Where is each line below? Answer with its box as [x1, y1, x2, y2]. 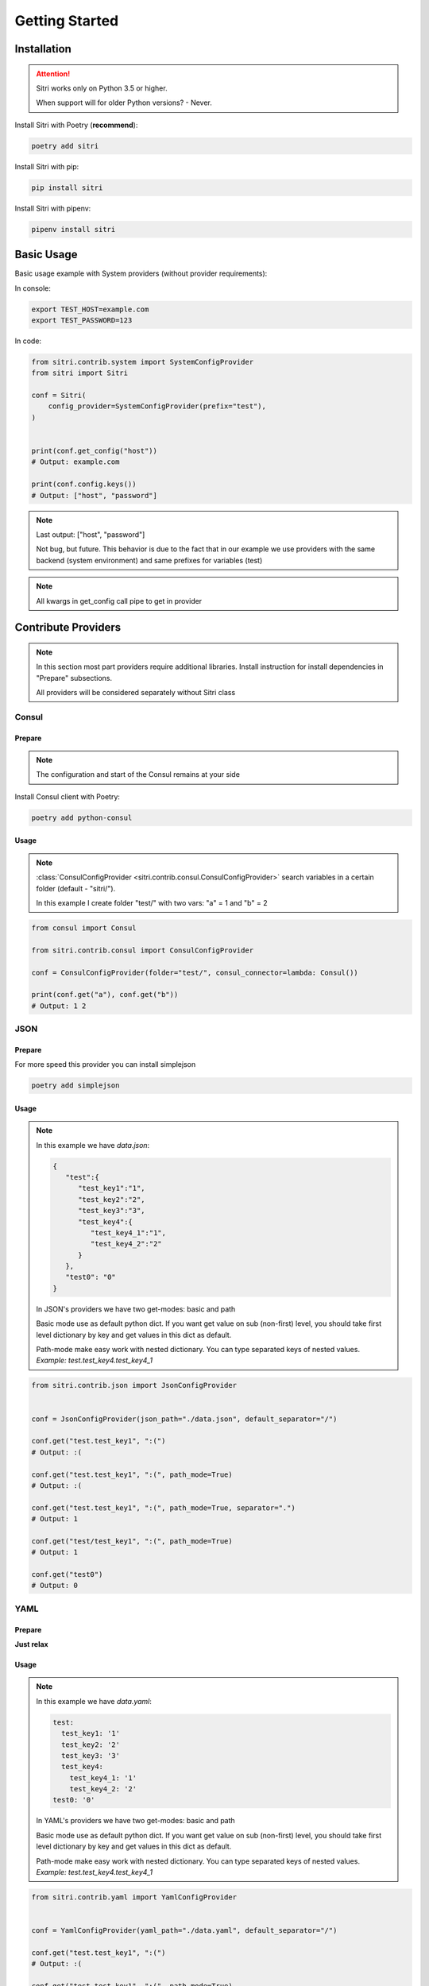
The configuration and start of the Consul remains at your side [36, 770, 240, 779]
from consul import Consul [31, 923, 137, 933]
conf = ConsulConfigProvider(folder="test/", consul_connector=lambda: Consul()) [31, 968, 359, 977]
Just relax [14, 1639, 48, 1648]
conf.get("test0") [31, 1570, 103, 1579]
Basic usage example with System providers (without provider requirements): [14, 269, 268, 278]
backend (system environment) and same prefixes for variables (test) [36, 555, 263, 565]
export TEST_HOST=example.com [31, 304, 149, 314]
